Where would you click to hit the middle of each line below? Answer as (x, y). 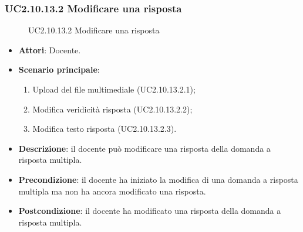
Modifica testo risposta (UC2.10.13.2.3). (105, 129)
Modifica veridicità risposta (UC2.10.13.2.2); (112, 109)
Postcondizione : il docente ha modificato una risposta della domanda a (150, 211)
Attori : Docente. (50, 50)
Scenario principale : (59, 69)
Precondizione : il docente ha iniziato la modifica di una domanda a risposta (158, 179)
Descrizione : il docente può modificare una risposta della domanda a (144, 148)
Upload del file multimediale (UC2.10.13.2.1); (114, 89)
